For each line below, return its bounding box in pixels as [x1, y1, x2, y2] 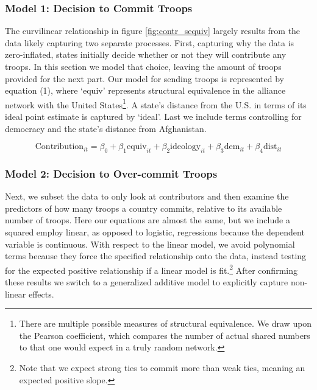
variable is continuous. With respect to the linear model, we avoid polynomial [5, 237, 295, 250]
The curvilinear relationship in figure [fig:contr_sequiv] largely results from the [5, 24, 301, 37]
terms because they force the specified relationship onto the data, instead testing [5, 249, 307, 262]
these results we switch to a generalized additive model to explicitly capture [5, 276, 288, 288]
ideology [170, 142, 201, 151]
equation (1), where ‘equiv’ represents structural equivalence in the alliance [5, 84, 286, 97]
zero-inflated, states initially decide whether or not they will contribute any [5, 48, 287, 61]
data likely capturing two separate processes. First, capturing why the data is [5, 36, 294, 49]
